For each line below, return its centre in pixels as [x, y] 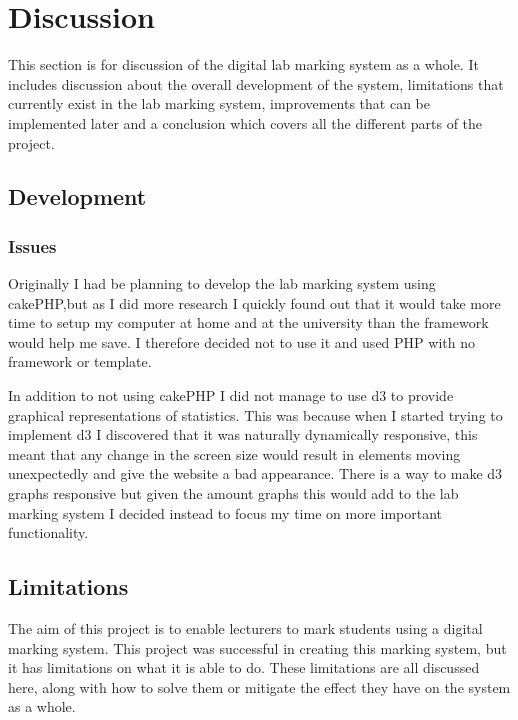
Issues [32, 245]
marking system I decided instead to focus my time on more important [225, 512]
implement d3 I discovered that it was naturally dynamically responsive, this [243, 434]
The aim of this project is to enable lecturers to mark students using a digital [245, 628]
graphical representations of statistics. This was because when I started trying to [255, 414]
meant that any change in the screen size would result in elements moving [234, 453]
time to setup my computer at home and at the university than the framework [248, 322]
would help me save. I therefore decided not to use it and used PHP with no [241, 341]
